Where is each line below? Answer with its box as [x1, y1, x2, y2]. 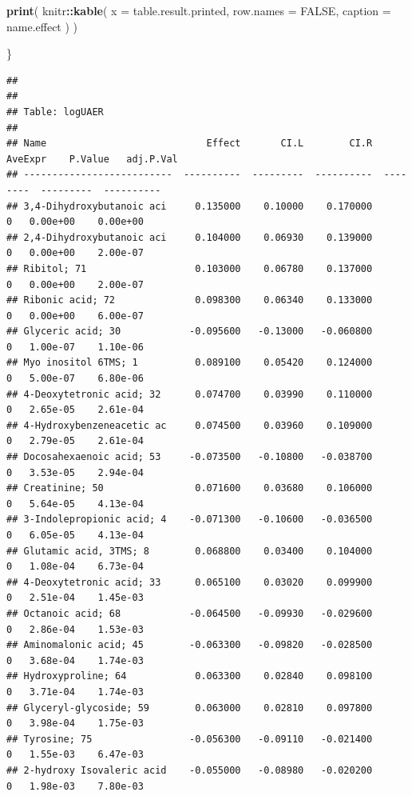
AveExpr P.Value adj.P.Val [6, 153, 178, 165]
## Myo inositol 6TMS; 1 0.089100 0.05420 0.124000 [6, 357, 373, 369]
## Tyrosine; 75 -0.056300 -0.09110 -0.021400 [6, 733, 373, 745]
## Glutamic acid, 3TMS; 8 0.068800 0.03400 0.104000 [6, 545, 373, 557]
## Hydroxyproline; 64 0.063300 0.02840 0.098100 [6, 670, 373, 682]
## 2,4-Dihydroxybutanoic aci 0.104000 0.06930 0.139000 [6, 231, 373, 243]
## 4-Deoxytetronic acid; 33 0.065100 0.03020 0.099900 [6, 576, 373, 588]
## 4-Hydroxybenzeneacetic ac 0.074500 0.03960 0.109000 [6, 419, 373, 431]
